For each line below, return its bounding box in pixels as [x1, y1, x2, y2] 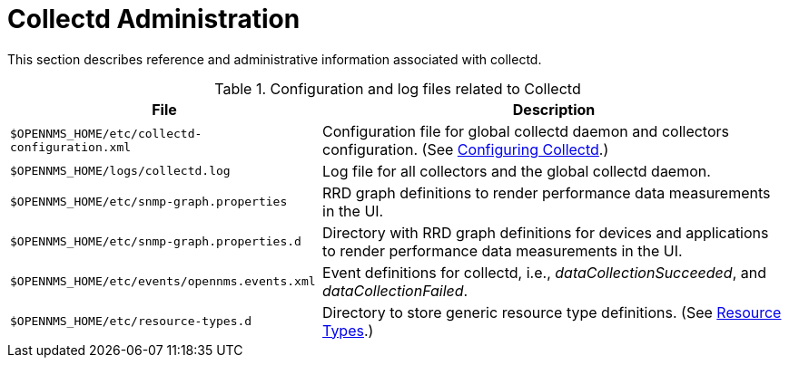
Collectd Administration [7, 4, 301, 34]
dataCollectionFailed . [322, 281, 468, 300]
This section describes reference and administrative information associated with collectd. [7, 51, 542, 67]
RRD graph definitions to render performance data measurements [322, 183, 771, 202]
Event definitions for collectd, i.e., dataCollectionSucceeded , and [322, 263, 766, 282]
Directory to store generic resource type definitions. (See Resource [322, 303, 782, 322]
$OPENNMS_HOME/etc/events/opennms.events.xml [10, 274, 316, 289]
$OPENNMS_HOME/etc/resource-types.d [10, 314, 252, 329]
